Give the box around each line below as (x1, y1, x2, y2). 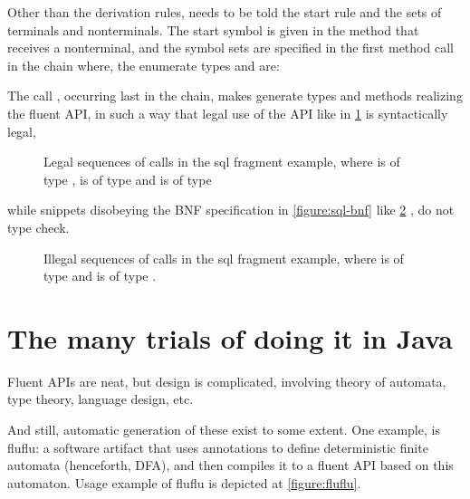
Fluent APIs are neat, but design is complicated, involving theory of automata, (7, 371, 446, 390)
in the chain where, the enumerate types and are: (7, 55, 280, 74)
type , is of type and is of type (43, 169, 212, 188)
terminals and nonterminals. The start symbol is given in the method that (7, 20, 419, 39)
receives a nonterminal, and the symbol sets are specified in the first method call (7, 38, 454, 57)
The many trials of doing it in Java (7, 319, 453, 356)
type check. (7, 217, 70, 236)
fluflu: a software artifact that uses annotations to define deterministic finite (7, 437, 428, 456)
